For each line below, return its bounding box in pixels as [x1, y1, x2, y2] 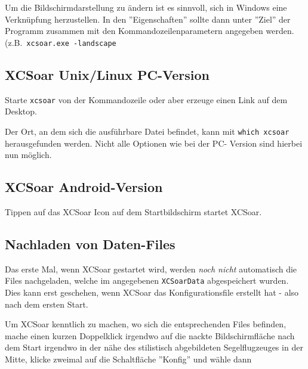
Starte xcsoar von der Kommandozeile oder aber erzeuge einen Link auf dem [5, 93, 288, 106]
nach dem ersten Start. [5, 297, 88, 310]
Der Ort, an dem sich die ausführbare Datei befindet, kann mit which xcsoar [5, 125, 289, 137]
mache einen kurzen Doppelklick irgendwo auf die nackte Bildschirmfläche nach [5, 329, 295, 342]
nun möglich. [5, 148, 52, 161]
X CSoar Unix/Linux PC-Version [5, 65, 210, 83]
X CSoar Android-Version [5, 178, 163, 196]
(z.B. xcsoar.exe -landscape [5, 36, 116, 48]
